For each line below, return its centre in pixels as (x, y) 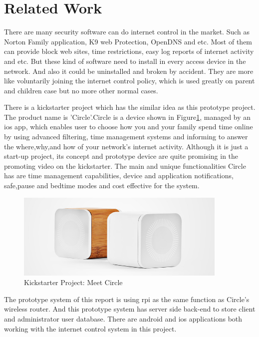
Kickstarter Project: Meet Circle (73, 282)
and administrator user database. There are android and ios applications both (123, 318)
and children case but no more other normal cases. (81, 90)
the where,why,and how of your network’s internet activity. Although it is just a (126, 146)
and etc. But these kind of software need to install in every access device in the (125, 61)
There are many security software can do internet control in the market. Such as (127, 32)
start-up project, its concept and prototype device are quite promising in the (121, 156)
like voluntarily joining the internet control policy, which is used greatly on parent (129, 81)
